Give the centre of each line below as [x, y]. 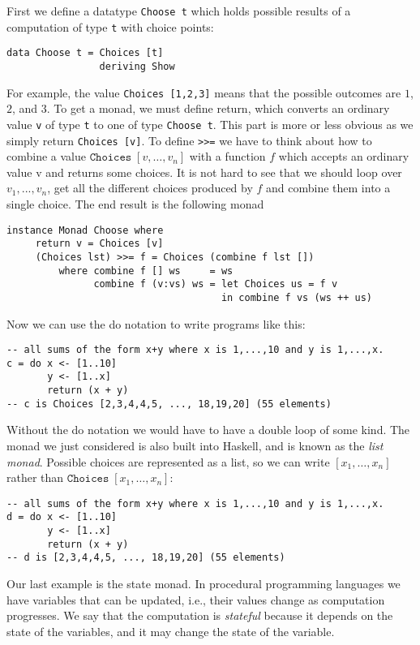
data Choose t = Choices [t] [85, 53]
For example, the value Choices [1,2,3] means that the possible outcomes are [204, 92]
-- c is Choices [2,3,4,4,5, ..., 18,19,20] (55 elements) [169, 404]
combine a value [46, 156]
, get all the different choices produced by [150, 188]
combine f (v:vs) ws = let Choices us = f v [216, 284]
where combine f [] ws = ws [146, 271]
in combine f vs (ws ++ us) [297, 297]
